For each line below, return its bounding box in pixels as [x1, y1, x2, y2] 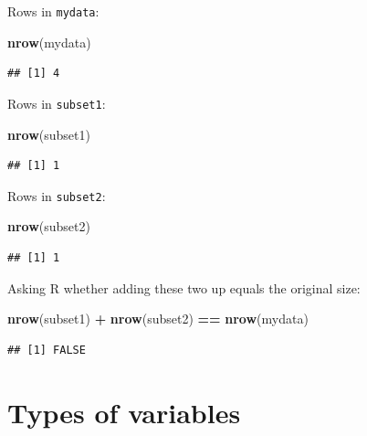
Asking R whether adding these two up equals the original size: [7, 278, 361, 297]
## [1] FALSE [7, 343, 86, 356]
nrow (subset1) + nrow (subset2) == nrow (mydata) [7, 309, 309, 328]
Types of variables [7, 393, 241, 431]
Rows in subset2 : [7, 186, 106, 205]
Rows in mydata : [7, 2, 100, 20]
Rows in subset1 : [7, 93, 106, 112]
